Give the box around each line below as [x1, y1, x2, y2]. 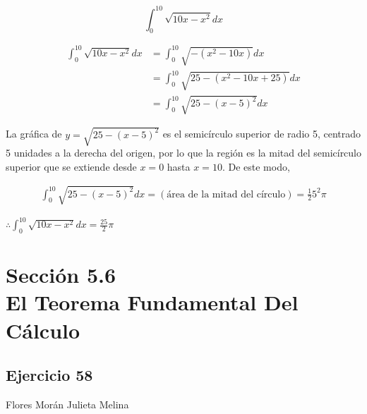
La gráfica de [6, 126, 62, 141]
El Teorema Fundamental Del [6, 288, 299, 317]
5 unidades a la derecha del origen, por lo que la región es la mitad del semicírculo [6, 145, 362, 160]
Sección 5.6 [6, 260, 116, 289]
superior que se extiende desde [6, 159, 137, 173]
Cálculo [6, 315, 80, 344]
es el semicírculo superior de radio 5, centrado [162, 126, 361, 141]
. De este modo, [222, 159, 290, 173]
